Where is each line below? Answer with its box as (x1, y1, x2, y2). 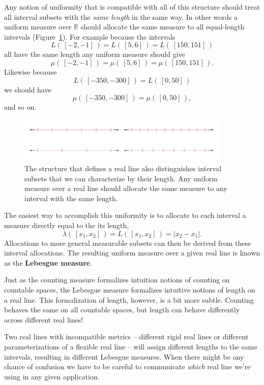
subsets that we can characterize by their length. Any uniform (24, 173, 218, 183)
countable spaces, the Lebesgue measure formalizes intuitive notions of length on (4, 284, 255, 295)
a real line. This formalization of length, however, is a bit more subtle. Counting (4, 294, 254, 305)
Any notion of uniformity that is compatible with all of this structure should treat (4, 2, 260, 12)
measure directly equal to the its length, (4, 220, 129, 231)
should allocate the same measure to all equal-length (80, 21, 245, 32)
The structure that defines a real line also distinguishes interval (24, 163, 222, 174)
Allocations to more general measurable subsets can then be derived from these (4, 237, 251, 248)
